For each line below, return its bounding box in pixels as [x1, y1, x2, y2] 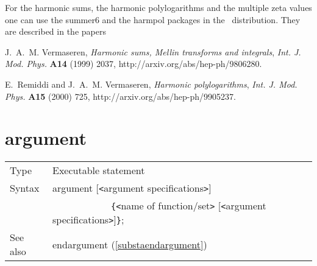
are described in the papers [5, 25, 106, 38]
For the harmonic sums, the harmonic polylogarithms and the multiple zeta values [5, 1, 312, 13]
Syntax [10, 181, 40, 195]
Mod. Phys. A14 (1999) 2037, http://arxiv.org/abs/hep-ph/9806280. [5, 57, 262, 70]
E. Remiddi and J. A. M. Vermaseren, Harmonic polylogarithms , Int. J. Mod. [5, 77, 297, 90]
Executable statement [52, 163, 145, 178]
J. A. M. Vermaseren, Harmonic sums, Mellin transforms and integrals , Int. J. [5, 45, 301, 58]
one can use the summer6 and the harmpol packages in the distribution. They [5, 13, 301, 26]
